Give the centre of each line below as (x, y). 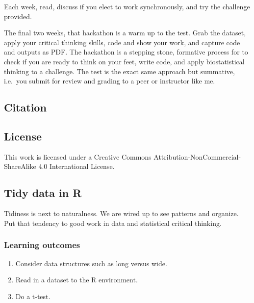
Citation (25, 107)
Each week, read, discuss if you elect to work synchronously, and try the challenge (127, 6)
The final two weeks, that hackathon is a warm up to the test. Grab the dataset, (125, 33)
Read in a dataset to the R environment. (76, 280)
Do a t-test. (33, 296)
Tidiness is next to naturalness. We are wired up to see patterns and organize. (121, 213)
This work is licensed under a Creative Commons (78, 156)
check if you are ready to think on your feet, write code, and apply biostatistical (124, 61)
